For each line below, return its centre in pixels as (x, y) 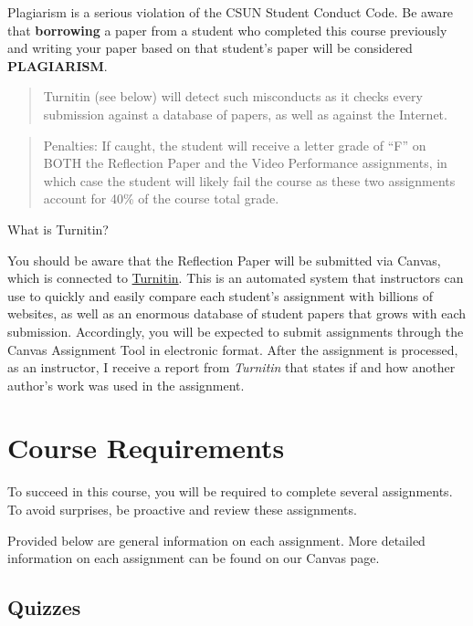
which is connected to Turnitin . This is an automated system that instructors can (236, 278)
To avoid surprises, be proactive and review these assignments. (182, 509)
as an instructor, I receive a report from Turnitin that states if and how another (231, 367)
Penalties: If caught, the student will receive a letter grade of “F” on (235, 145)
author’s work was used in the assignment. (126, 385)
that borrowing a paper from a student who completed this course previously (227, 30)
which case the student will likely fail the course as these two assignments (249, 180)
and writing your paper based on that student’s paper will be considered (210, 48)
